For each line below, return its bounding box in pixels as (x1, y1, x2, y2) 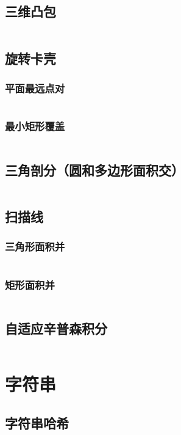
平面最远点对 (5, 80, 65, 95)
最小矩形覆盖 (5, 119, 65, 134)
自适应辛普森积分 (5, 319, 107, 338)
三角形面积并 (5, 239, 65, 254)
